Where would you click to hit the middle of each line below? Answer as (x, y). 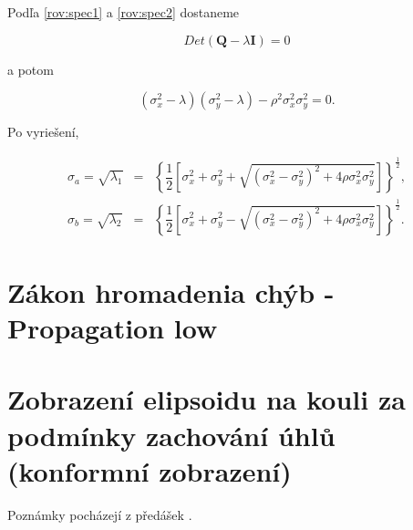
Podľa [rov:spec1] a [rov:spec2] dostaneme (124, 12)
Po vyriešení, (43, 132)
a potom (31, 69)
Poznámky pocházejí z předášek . (100, 514)
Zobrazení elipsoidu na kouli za (206, 399)
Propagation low (113, 327)
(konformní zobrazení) (150, 470)
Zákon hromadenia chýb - (171, 291)
